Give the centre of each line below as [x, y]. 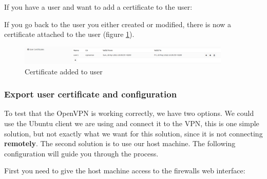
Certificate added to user [64, 71]
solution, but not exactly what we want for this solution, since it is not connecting [133, 133]
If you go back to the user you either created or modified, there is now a [118, 24]
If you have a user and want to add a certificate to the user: [98, 7]
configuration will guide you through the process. [81, 153]
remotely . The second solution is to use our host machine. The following [120, 143]
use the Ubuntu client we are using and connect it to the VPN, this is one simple [132, 123]
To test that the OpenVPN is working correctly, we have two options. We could [129, 113]
